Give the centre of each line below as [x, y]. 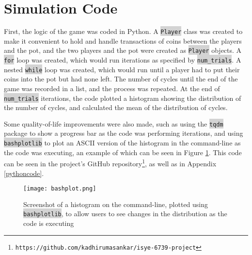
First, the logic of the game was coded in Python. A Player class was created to [123, 31]
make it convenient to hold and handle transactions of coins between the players [123, 40]
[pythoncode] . [24, 173]
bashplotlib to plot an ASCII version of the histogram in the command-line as [122, 143]
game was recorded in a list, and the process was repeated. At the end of [112, 88]
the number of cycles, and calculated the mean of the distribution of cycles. [116, 107]
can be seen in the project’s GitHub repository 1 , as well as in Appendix [110, 163]
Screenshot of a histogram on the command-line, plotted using [116, 204]
